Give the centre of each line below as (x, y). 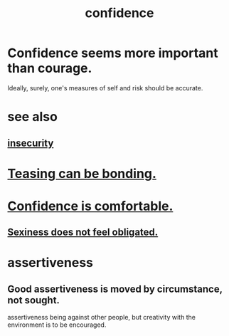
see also (33, 117)
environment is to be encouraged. (57, 325)
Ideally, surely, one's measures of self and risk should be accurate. (105, 88)
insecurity (31, 143)
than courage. (50, 68)
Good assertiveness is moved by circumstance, (115, 289)
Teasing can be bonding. (82, 173)
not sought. (34, 300)
